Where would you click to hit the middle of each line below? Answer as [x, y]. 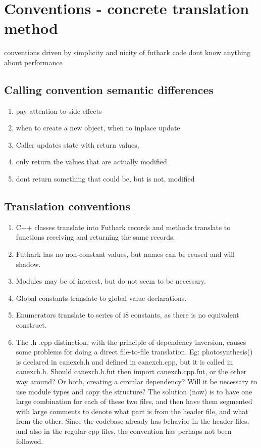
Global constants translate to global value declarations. [101, 298]
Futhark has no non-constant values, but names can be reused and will [125, 254]
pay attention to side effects [59, 110]
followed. [30, 441]
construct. [31, 325]
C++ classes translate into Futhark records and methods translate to [123, 227]
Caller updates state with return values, [77, 144]
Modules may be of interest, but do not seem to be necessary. [111, 281]
